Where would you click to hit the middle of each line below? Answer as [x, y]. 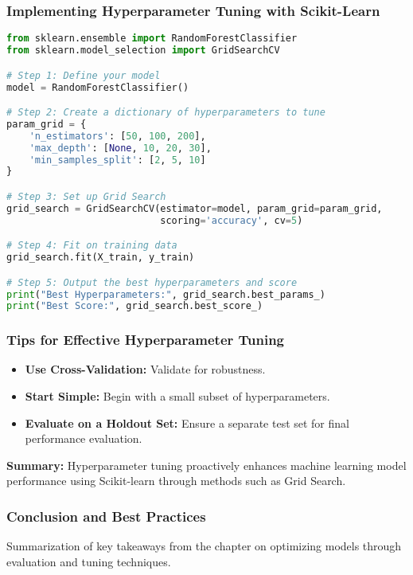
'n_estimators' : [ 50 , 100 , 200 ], [117, 136]
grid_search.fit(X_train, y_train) [101, 258]
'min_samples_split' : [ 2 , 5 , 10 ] [117, 160]
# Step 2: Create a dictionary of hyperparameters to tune [166, 113]
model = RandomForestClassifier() [98, 87]
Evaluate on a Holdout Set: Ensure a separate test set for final [187, 422]
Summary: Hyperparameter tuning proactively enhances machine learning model [206, 465]
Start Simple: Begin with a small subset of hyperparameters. [177, 396]
